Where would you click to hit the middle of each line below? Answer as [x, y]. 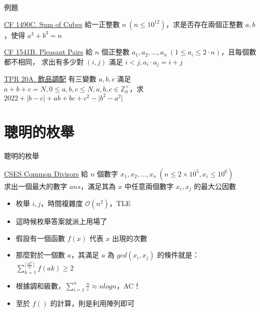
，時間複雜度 [62, 203]
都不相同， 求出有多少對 [44, 61]
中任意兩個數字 [149, 186]
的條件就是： [178, 255]
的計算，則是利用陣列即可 [92, 303]
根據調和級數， [40, 285]
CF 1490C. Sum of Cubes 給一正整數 [62, 24]
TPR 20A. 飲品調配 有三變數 [50, 79]
